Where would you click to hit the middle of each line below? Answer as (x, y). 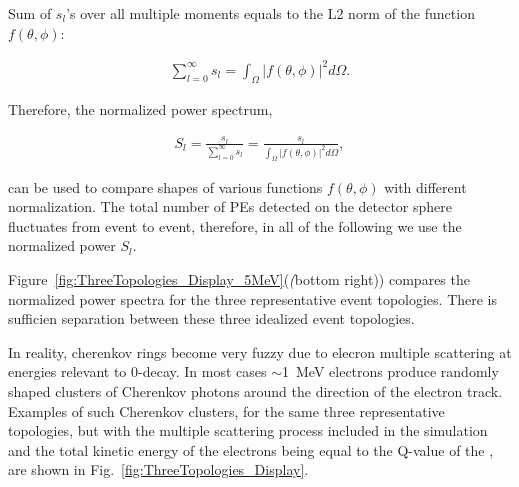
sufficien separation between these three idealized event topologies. (211, 318)
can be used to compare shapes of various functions (165, 186)
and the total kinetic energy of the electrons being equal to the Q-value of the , (251, 449)
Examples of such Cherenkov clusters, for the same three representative (226, 410)
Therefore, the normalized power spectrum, (140, 108)
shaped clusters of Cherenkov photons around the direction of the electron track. (255, 390)
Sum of (30, 13)
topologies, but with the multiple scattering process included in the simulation (248, 430)
